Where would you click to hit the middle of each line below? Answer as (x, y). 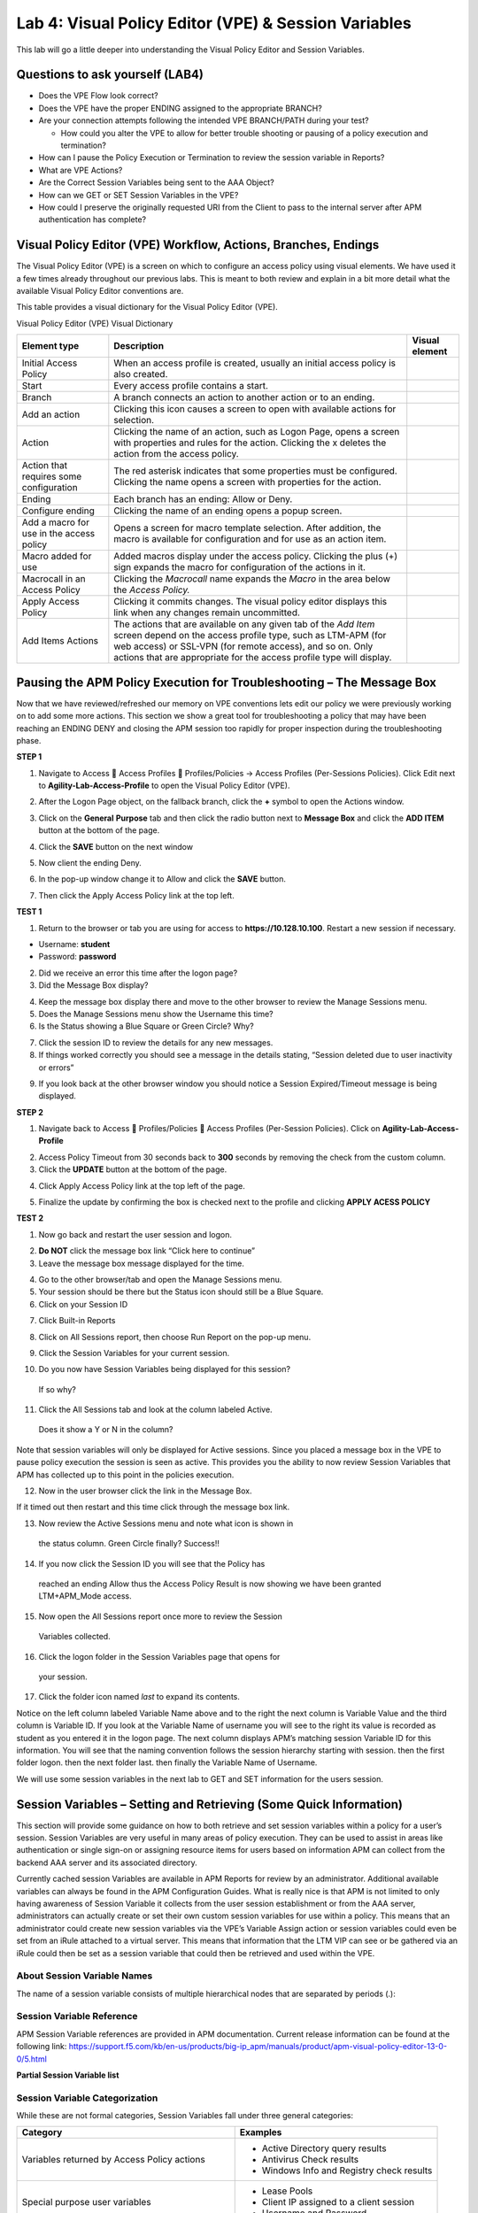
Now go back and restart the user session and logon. (135, 1234)
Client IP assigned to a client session (338, 2202)
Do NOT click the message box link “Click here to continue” (147, 1251)
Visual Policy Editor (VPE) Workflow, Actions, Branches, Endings (198, 245)
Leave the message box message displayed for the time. (142, 1263)
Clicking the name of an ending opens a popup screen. (228, 511)
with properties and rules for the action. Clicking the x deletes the (250, 443)
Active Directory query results (324, 2148)
